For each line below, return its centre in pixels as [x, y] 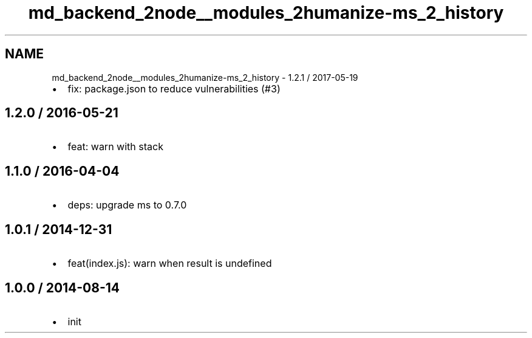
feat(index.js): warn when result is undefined [170, 264]
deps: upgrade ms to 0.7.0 [127, 205]
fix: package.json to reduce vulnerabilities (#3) [174, 88]
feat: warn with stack [115, 147]
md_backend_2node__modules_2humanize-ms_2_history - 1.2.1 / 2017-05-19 [205, 77]
